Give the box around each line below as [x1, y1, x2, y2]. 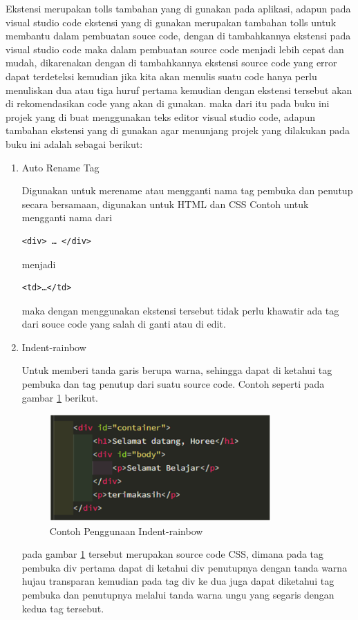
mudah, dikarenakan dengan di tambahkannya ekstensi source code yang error [6, 55, 337, 70]
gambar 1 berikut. [21, 390, 98, 404]
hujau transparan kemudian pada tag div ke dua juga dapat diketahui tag [21, 574, 335, 588]
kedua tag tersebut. [21, 601, 104, 615]
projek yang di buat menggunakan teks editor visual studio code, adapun [6, 109, 315, 124]
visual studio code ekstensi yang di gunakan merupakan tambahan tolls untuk [6, 15, 337, 29]
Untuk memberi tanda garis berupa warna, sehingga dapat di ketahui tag [21, 363, 332, 377]
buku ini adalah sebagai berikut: [6, 136, 143, 151]
